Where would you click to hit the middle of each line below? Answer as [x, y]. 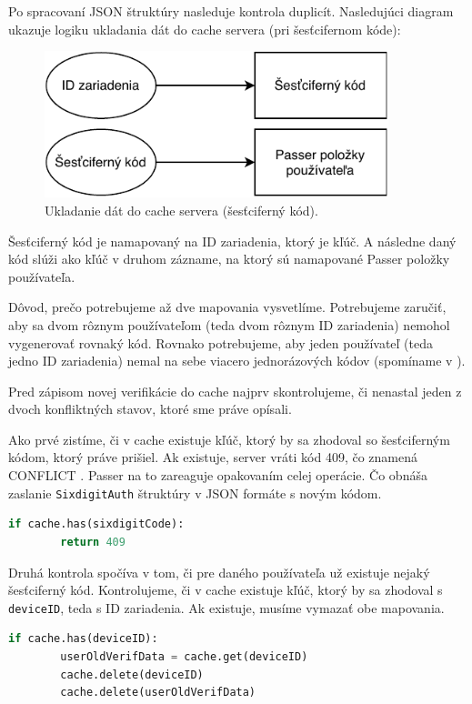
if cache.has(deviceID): [83, 639]
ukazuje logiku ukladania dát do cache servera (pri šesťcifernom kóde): [205, 29]
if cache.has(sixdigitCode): [96, 524]
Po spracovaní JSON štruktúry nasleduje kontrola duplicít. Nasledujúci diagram [231, 11]
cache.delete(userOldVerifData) [158, 693]
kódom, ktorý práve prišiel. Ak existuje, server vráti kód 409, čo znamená [213, 457]
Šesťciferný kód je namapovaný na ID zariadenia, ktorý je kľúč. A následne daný [232, 241]
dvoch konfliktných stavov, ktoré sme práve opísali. [150, 409]
